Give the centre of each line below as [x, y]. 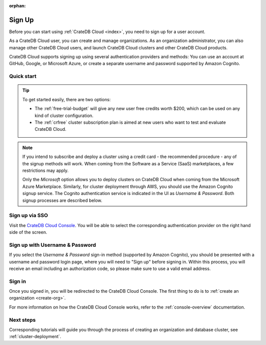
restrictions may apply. [46, 170]
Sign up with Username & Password [52, 245]
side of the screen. [28, 232]
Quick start [23, 77]
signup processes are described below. [62, 200]
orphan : [17, 6]
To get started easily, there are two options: [66, 99]
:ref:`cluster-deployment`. [35, 337]
